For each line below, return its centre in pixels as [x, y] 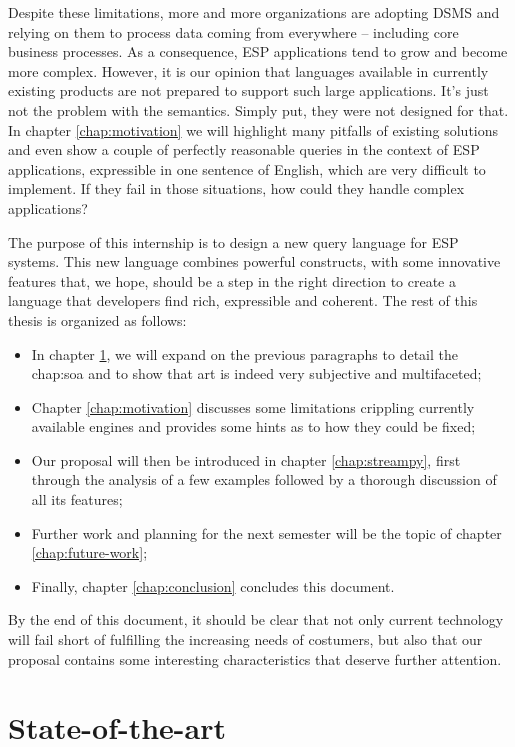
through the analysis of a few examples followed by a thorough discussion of [264, 479]
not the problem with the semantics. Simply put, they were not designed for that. [258, 109]
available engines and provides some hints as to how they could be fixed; [253, 426]
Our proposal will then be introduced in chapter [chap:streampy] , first [246, 459]
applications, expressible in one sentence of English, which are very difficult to [247, 168]
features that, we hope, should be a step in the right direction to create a [232, 280]
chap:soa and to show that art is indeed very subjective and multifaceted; [256, 373]
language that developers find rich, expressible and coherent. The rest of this [243, 300]
